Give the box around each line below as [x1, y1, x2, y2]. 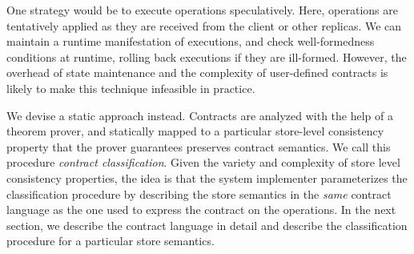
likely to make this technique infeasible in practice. [6, 79, 255, 96]
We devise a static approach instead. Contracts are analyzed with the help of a [6, 107, 394, 123]
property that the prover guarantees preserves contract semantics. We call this [6, 138, 391, 155]
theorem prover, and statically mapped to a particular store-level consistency [6, 123, 384, 139]
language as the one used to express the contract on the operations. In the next [6, 201, 396, 218]
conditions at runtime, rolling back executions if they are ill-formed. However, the [6, 48, 407, 65]
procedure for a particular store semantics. [6, 232, 215, 249]
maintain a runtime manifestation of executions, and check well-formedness [6, 33, 375, 50]
